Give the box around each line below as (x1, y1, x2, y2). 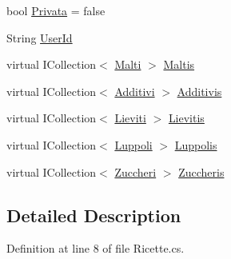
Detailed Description (6, 202, 181, 227)
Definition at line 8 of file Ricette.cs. (6, 240, 185, 257)
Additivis (177, 82, 222, 99)
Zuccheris (178, 163, 225, 180)
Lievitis (168, 110, 205, 126)
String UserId (6, 29, 73, 46)
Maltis (163, 56, 195, 73)
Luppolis (174, 136, 217, 153)
